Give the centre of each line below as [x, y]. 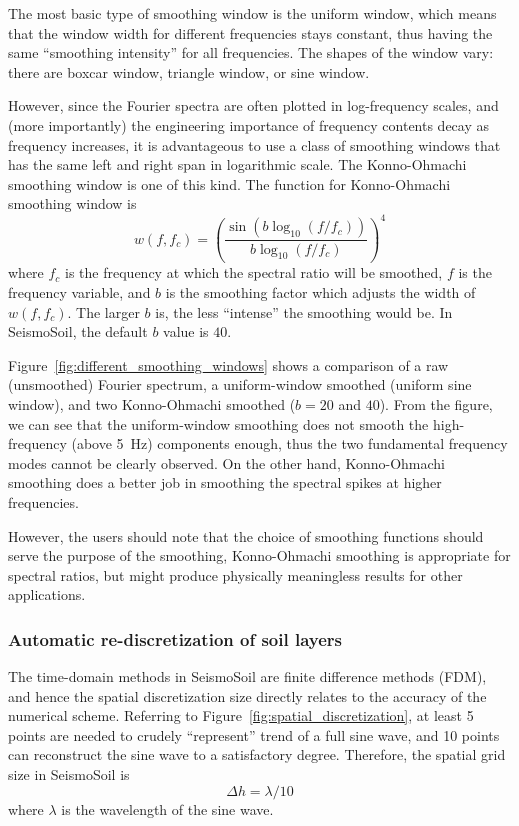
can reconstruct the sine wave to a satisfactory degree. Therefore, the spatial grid [257, 754]
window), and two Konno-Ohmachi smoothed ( [152, 403]
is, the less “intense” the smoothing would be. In [304, 311]
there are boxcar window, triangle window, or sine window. [189, 71]
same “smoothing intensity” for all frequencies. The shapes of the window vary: [251, 52]
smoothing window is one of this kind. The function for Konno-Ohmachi [229, 183]
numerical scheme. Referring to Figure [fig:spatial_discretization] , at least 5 [241, 715]
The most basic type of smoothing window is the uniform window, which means [252, 13]
